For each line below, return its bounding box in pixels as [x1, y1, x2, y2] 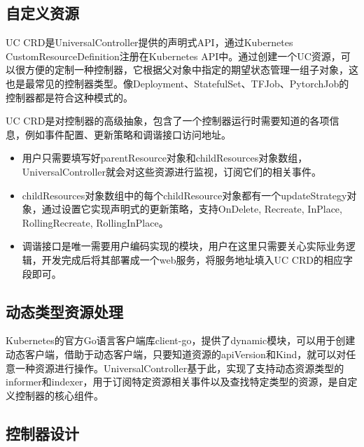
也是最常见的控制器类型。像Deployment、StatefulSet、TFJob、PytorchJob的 [6, 76, 349, 90]
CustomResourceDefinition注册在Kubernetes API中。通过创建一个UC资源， [6, 48, 341, 63]
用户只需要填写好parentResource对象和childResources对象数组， [22, 150, 308, 165]
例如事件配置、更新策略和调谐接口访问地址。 [24, 127, 231, 141]
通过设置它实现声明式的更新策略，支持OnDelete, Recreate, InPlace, [41, 201, 342, 216]
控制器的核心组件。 [15, 388, 104, 402]
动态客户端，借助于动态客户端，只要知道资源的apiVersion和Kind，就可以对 [6, 346, 346, 361]
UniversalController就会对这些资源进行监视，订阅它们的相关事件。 [22, 164, 322, 178]
